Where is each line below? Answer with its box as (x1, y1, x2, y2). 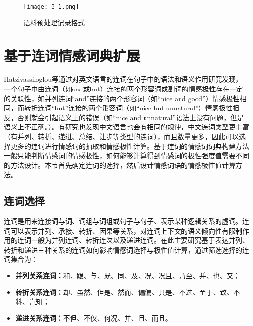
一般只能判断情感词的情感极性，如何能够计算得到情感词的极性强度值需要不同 (4, 150, 249, 161)
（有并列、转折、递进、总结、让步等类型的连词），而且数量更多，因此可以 (4, 131, 239, 141)
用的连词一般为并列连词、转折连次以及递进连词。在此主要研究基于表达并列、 (4, 235, 249, 245)
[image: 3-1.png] (23, 3, 79, 10)
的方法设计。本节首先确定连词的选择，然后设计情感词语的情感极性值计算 (4, 160, 235, 170)
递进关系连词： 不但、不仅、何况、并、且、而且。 (15, 312, 172, 323)
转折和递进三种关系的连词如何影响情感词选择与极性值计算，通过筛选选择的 (4, 244, 242, 254)
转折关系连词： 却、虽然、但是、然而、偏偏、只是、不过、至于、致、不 (15, 287, 240, 297)
